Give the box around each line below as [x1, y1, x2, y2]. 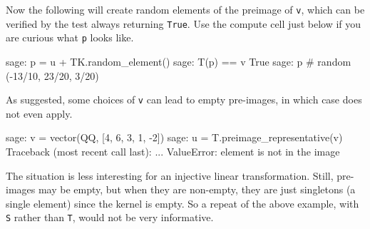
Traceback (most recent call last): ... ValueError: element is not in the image [6, 144, 340, 158]
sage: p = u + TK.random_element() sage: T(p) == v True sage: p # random [6, 54, 351, 68]
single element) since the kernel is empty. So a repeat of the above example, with [6, 195, 359, 210]
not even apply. [6, 106, 73, 121]
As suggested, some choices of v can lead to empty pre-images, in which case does [6, 92, 362, 107]
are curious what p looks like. [6, 30, 134, 45]
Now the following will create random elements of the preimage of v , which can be [6, 2, 365, 16]
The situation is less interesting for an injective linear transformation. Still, [6, 168, 334, 183]
